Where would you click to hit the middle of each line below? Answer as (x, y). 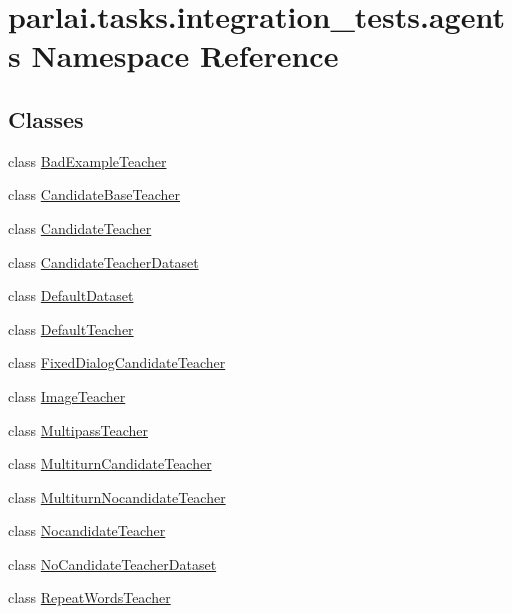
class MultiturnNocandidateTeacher (117, 496)
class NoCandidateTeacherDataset (112, 563)
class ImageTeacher (67, 395)
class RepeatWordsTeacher (89, 597)
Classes (46, 118)
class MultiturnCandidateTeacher (110, 463)
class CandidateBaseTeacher (94, 194)
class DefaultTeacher (71, 328)
